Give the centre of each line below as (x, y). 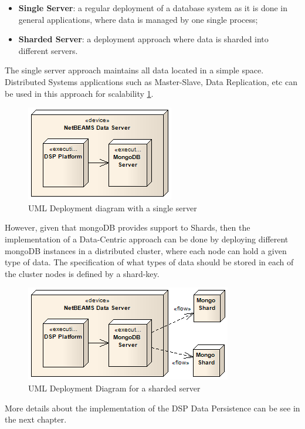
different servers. (48, 50)
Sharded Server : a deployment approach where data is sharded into (143, 39)
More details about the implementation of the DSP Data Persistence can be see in (152, 408)
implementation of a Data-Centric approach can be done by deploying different (147, 239)
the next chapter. (36, 419)
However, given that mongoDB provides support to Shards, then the (128, 227)
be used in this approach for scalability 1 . (79, 93)
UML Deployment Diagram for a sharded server (114, 388)
